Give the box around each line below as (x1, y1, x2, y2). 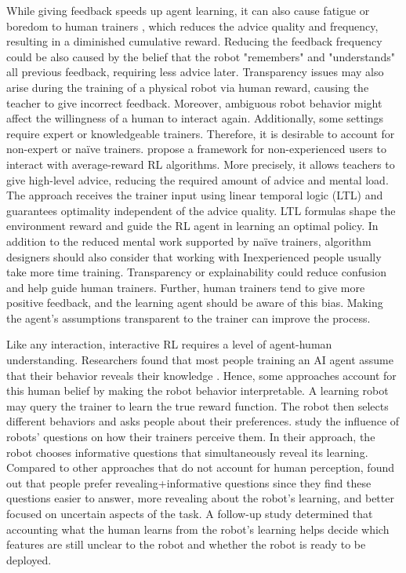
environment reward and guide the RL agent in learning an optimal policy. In (6, 217, 379, 234)
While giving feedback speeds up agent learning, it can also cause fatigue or (6, 2, 370, 18)
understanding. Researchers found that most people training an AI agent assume (6, 352, 393, 368)
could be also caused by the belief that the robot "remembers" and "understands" (6, 48, 395, 64)
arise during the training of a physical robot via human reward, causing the (6, 78, 369, 95)
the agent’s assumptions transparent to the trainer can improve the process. (6, 309, 371, 326)
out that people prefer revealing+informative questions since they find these (6, 474, 372, 491)
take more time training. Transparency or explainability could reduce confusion (6, 264, 386, 280)
